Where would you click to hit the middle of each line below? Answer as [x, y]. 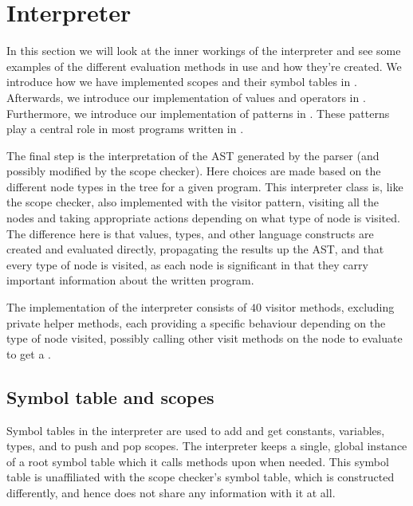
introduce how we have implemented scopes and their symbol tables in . [182, 82]
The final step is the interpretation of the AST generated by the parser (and [193, 155]
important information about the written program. [130, 280]
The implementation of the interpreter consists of [127, 307]
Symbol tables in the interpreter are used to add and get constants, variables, [196, 430]
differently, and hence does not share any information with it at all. [171, 492]
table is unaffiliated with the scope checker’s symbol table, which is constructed [201, 477]
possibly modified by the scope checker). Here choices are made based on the [194, 171]
